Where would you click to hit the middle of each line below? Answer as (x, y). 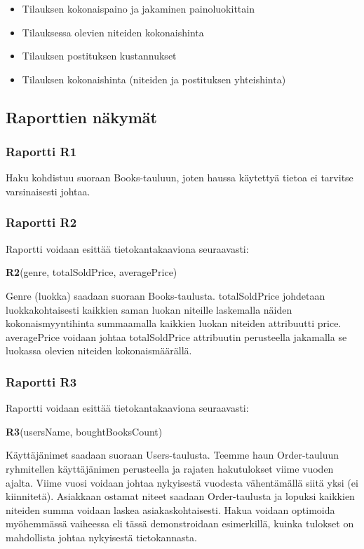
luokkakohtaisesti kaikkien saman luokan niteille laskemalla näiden (149, 309)
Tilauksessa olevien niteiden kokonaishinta (113, 32)
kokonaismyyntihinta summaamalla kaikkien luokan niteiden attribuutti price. (174, 323)
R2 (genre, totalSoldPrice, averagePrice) (92, 272)
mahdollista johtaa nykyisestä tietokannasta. (101, 537)
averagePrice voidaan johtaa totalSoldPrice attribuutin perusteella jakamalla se (176, 336)
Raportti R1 (41, 152)
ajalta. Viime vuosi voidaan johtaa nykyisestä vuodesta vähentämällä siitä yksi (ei (182, 482)
